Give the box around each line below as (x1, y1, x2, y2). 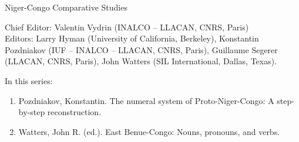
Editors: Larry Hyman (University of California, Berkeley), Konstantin (5, 32, 259, 44)
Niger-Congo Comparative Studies (5, 1, 127, 13)
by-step (18, 106, 45, 118)
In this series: (5, 74, 53, 86)
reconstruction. (47, 106, 102, 118)
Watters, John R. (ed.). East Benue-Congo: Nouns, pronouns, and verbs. (18, 125, 280, 137)
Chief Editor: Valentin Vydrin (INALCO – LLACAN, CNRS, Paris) (5, 20, 249, 33)
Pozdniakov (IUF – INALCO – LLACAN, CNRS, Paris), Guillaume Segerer (5, 43, 278, 56)
